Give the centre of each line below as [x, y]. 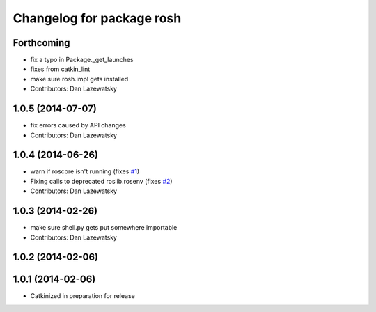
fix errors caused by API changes [78, 125]
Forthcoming [41, 43]
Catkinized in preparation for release [83, 296]
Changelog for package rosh [97, 18]
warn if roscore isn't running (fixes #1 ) [85, 171]
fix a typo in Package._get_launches [82, 60]
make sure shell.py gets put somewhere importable [104, 228]
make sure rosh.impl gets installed [79, 79]
